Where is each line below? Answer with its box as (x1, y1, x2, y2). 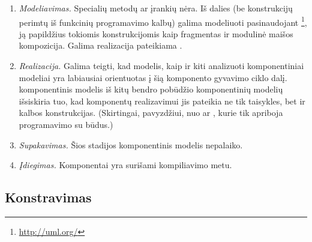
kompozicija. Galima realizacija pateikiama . (19, 39, 182, 52)
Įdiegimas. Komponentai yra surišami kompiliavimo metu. (19, 159, 232, 171)
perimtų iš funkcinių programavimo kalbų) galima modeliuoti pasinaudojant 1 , (19, 14, 307, 28)
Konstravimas (5, 188, 92, 207)
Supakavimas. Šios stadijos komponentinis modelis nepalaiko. (19, 138, 243, 151)
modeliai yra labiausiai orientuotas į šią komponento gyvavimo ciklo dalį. (19, 71, 287, 83)
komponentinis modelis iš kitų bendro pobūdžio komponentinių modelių (19, 83, 283, 95)
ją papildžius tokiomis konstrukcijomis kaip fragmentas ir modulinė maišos (19, 27, 293, 40)
